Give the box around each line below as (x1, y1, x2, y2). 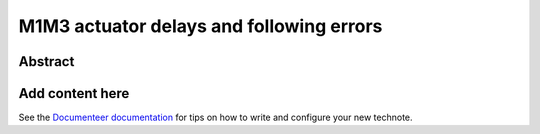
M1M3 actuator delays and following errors (18, 15, 383, 37)
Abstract (18, 53, 75, 70)
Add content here (18, 85, 130, 102)
